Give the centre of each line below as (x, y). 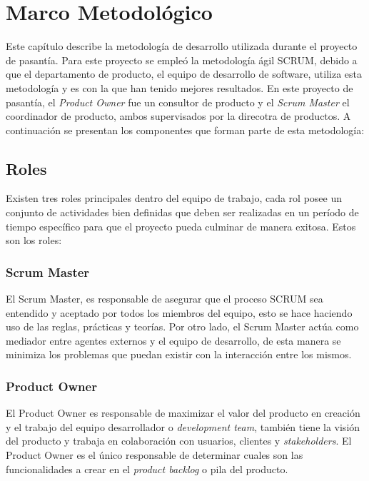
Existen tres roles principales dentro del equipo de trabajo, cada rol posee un (174, 198)
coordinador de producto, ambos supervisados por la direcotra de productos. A (178, 116)
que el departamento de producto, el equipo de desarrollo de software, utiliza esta (184, 74)
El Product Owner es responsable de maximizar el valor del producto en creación (183, 413)
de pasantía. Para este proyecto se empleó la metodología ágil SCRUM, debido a (182, 60)
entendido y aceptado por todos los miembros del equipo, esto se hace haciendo (179, 312)
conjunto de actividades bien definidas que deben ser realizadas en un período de (182, 212)
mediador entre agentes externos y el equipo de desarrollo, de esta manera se (173, 340)
